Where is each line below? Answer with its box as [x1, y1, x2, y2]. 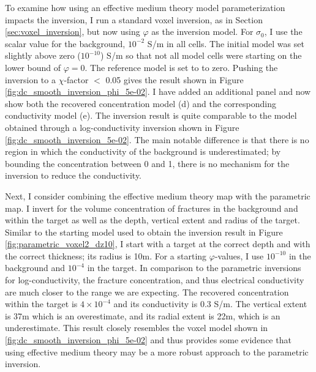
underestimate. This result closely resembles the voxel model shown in [5, 321, 268, 334]
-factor [64, 73, 89, 86]
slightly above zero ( [5, 49, 81, 62]
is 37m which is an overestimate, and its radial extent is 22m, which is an [5, 309, 280, 322]
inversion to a [5, 73, 56, 86]
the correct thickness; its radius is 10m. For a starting [5, 249, 207, 262]
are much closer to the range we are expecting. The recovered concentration [5, 285, 289, 298]
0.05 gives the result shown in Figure [105, 73, 244, 86]
